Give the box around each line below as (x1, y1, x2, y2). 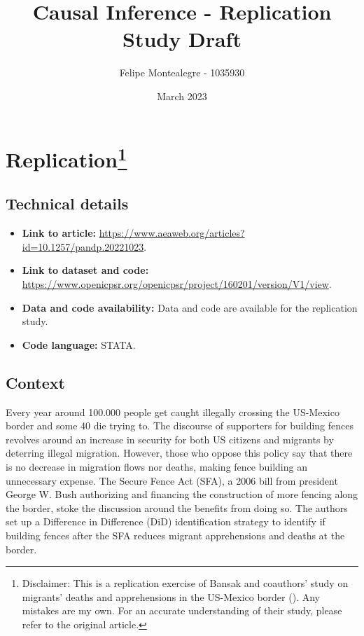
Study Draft (122, 25, 241, 53)
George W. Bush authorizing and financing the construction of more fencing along (6, 487, 358, 502)
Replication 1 (6, 141, 127, 173)
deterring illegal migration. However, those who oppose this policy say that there (6, 445, 353, 460)
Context (6, 371, 65, 393)
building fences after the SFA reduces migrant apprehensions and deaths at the (6, 527, 345, 542)
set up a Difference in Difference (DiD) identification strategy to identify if (6, 514, 325, 529)
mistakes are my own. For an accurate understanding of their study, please (22, 603, 342, 618)
